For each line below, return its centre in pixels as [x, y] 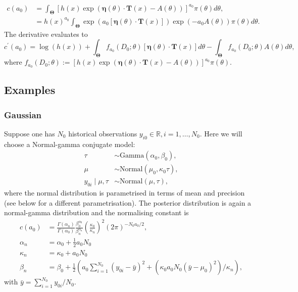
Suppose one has [30, 133]
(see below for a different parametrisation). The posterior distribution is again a [128, 202]
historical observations [103, 133]
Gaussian [23, 114]
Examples [30, 90]
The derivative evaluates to [46, 34]
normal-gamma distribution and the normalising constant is [96, 212]
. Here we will [221, 133]
